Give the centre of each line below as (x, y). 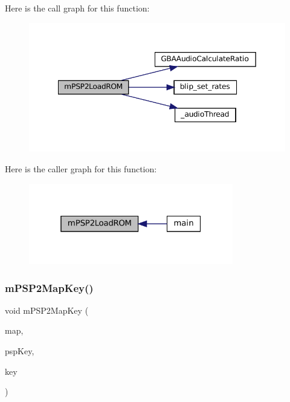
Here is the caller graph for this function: (81, 168)
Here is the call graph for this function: (77, 8)
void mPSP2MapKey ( (47, 310)
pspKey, (20, 351)
